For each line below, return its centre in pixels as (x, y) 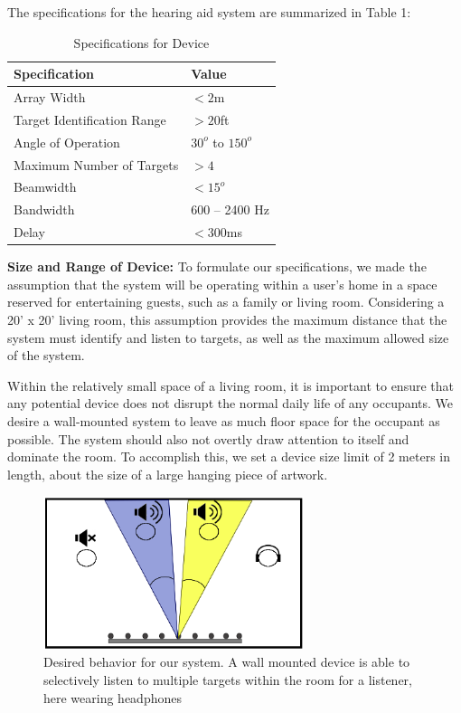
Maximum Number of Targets (96, 164)
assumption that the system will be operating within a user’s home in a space (222, 284)
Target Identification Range (90, 119)
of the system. (46, 355)
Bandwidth (44, 209)
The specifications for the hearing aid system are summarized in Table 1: (209, 12)
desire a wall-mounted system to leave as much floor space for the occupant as (224, 420)
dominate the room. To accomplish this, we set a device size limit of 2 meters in (229, 456)
